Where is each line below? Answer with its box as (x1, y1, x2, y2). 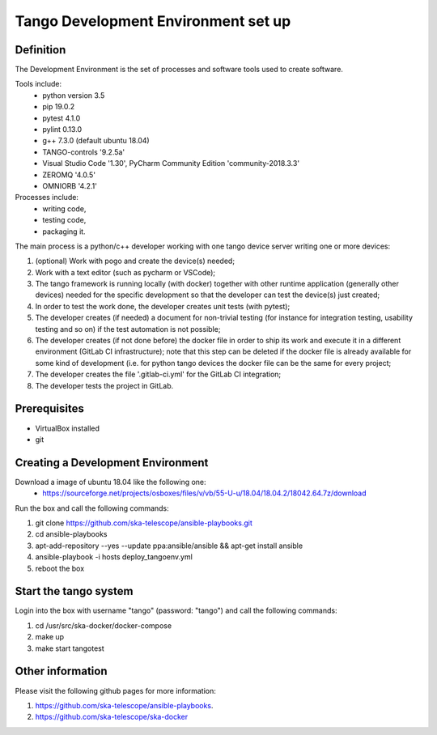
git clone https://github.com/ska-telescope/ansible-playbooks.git (35, 518, 252, 528)
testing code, (42, 215, 87, 225)
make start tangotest (35, 644, 104, 653)
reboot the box (35, 563, 85, 573)
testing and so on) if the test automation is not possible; (35, 324, 221, 334)
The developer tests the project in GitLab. (35, 380, 174, 390)
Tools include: (15, 79, 62, 89)
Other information (15, 665, 108, 678)
